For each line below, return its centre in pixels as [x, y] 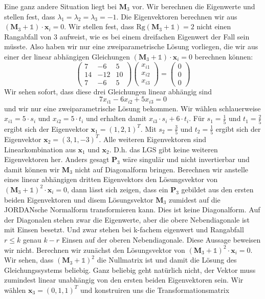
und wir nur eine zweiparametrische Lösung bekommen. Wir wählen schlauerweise [132, 108]
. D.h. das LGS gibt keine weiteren [163, 149]
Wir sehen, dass [29, 260]
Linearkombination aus [40, 149]
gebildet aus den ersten [217, 189]
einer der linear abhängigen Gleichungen [67, 56]
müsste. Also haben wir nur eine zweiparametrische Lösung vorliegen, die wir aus [131, 46]
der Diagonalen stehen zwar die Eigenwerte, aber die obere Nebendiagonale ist [127, 219]
